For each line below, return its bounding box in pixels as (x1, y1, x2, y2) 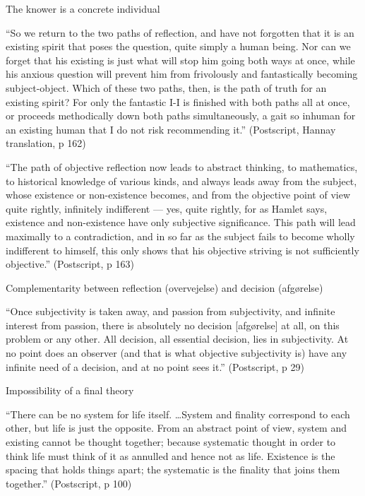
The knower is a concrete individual (6, 1, 160, 16)
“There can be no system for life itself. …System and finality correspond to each (6, 406, 350, 421)
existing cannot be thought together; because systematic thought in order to (6, 435, 336, 449)
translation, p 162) (6, 136, 86, 150)
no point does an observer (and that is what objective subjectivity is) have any (6, 346, 347, 360)
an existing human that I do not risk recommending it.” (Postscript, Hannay (6, 122, 336, 136)
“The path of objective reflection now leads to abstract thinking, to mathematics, (6, 159, 358, 174)
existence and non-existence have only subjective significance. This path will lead (6, 215, 356, 230)
